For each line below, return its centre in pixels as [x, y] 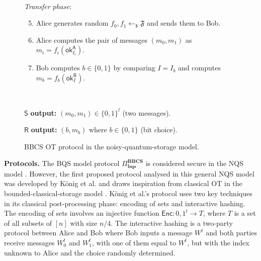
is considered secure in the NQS [194, 163]
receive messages [29, 242]
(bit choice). [159, 129]
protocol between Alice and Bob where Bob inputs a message [98, 233]
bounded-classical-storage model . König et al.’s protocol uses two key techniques [128, 193]
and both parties [231, 233]
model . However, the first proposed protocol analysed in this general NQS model [129, 173]
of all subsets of [28, 223]
